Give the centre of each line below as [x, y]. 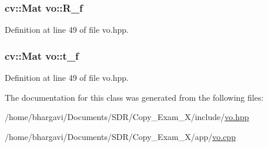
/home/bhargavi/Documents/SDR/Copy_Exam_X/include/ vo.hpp [127, 117]
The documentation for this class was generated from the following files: [134, 97]
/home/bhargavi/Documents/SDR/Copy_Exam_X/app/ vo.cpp [120, 136]
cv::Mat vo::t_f [42, 55]
